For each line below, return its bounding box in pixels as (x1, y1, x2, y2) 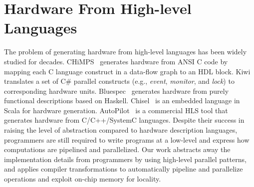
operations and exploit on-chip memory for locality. (4, 174, 161, 184)
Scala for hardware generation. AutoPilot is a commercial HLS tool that (4, 105, 228, 115)
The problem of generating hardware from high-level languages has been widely (4, 46, 247, 57)
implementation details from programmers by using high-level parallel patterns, (4, 154, 247, 164)
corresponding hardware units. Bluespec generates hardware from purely (4, 85, 229, 96)
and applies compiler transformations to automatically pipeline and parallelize (4, 164, 243, 174)
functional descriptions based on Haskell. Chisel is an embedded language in (4, 95, 240, 106)
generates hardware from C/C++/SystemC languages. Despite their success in (4, 115, 245, 125)
